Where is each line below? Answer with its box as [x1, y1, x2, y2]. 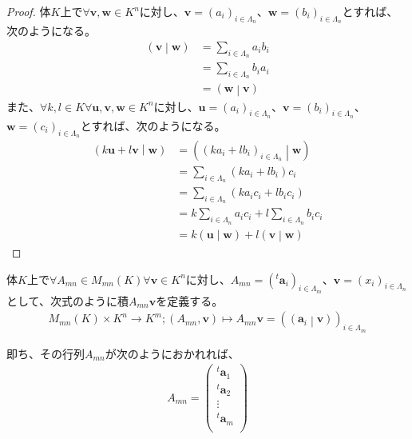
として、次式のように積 [6, 292, 129, 309]
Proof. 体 [6, 3, 51, 19]
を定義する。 [156, 292, 224, 309]
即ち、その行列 [6, 345, 85, 361]
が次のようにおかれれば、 [105, 345, 240, 361]
